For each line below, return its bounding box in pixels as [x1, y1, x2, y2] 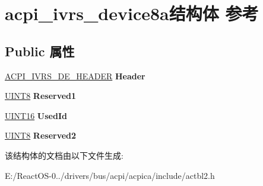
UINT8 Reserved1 [5, 89, 77, 102]
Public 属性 [5, 41, 75, 60]
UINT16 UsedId [5, 109, 67, 121]
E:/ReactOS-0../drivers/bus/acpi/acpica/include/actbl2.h [5, 169, 215, 181]
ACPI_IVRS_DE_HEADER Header [5, 69, 145, 82]
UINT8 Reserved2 [5, 129, 77, 142]
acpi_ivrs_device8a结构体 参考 [5, 1, 259, 25]
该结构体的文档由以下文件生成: [5, 149, 123, 161]
